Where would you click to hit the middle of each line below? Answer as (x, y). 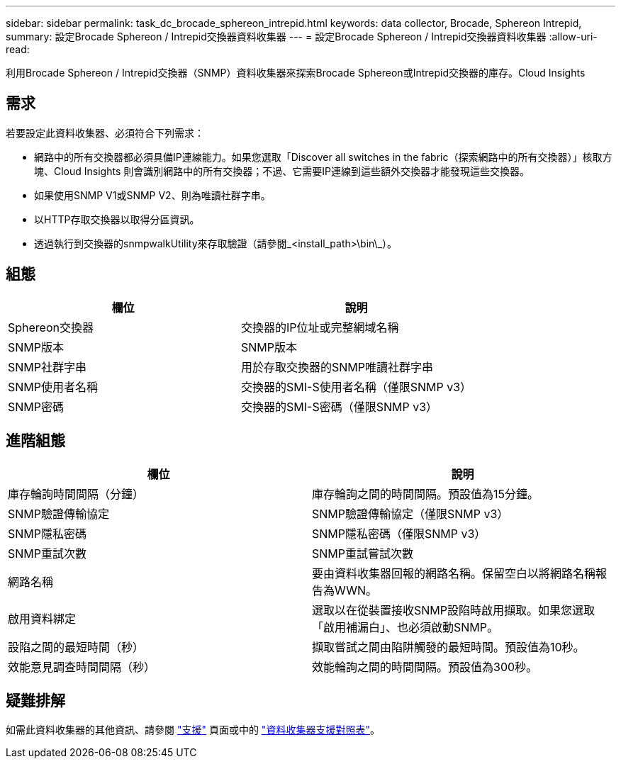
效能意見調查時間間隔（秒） (82, 667)
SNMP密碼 (36, 406)
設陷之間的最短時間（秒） (76, 647)
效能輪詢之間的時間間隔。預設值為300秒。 (425, 667)
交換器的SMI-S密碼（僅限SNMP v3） (340, 406)
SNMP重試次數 (47, 553)
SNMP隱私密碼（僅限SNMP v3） (399, 533)
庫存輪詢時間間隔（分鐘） (76, 494)
